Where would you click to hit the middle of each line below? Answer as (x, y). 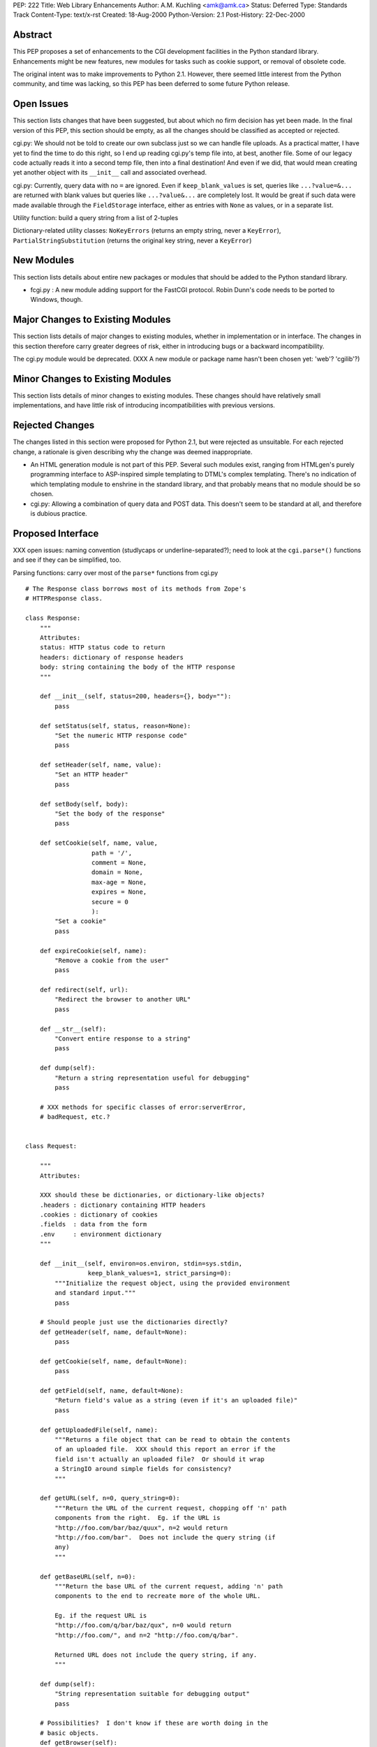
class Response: (53, 618)
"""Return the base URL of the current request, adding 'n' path (169, 1586)
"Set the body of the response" (110, 814)
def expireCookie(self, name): (93, 951)
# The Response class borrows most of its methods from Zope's (136, 589)
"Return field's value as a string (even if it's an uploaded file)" (176, 1400)
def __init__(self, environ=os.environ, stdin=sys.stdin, (141, 1264)
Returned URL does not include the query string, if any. (156, 1655)
